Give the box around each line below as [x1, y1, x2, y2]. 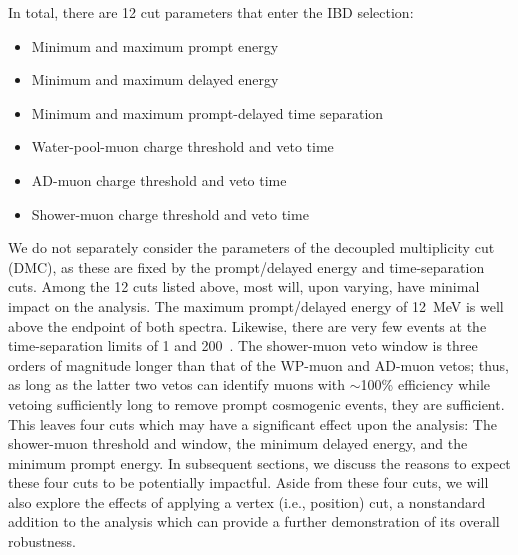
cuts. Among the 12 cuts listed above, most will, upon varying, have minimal [8, 276, 480, 297]
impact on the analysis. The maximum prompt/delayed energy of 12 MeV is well [8, 295, 504, 316]
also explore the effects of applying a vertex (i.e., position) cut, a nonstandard [8, 491, 486, 512]
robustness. [8, 531, 76, 552]
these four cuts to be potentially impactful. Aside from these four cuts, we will [8, 472, 489, 493]
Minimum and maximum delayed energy [31, 69, 279, 90]
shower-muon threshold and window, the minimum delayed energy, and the [8, 433, 468, 454]
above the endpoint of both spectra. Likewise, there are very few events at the [8, 315, 487, 336]
